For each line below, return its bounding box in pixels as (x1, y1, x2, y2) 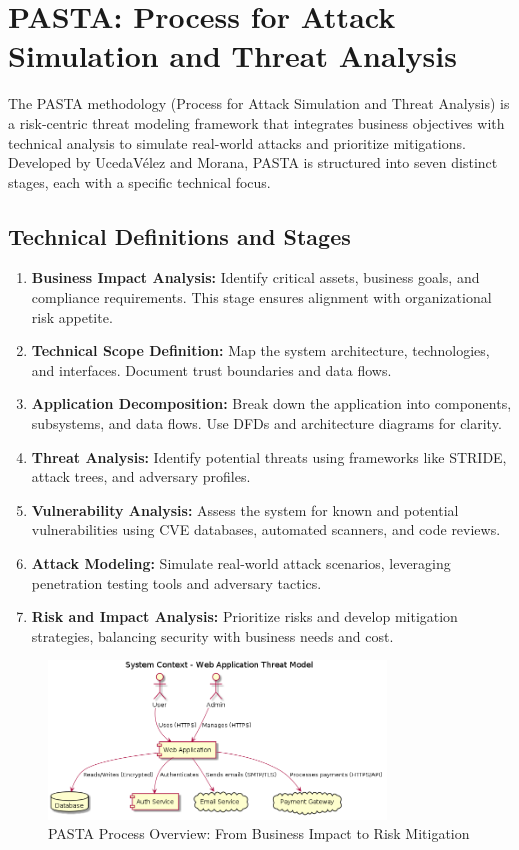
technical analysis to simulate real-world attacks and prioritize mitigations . (8, 132, 466, 153)
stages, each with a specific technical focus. (8, 171, 271, 192)
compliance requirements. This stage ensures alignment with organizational (31, 287, 492, 308)
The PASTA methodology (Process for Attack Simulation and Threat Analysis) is (8, 93, 510, 114)
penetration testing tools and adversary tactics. (31, 572, 322, 593)
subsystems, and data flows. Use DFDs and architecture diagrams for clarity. (31, 413, 502, 434)
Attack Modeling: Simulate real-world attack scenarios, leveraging (31, 553, 451, 574)
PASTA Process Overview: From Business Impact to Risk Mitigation (48, 823, 470, 844)
